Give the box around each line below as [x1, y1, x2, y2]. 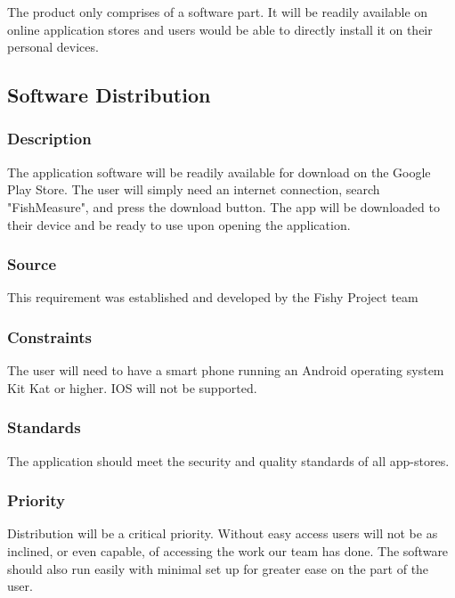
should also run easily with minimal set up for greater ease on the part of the [7, 559, 429, 578]
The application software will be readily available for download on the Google [7, 162, 431, 181]
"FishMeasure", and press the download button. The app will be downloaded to [7, 197, 440, 216]
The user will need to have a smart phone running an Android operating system [7, 361, 444, 380]
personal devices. [7, 37, 99, 56]
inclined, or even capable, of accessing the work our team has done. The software [7, 542, 449, 560]
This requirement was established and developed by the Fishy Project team [7, 288, 418, 307]
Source [7, 253, 57, 275]
